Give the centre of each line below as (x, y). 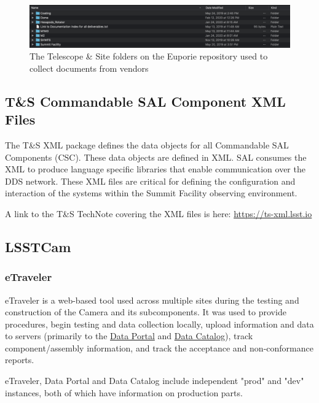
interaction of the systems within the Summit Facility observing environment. (151, 193)
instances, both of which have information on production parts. (124, 392)
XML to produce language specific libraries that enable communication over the (155, 169)
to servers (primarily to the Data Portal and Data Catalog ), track (129, 336)
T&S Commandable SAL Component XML (145, 101)
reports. (20, 360)
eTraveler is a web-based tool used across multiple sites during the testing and (152, 300)
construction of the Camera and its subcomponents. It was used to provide (146, 312)
